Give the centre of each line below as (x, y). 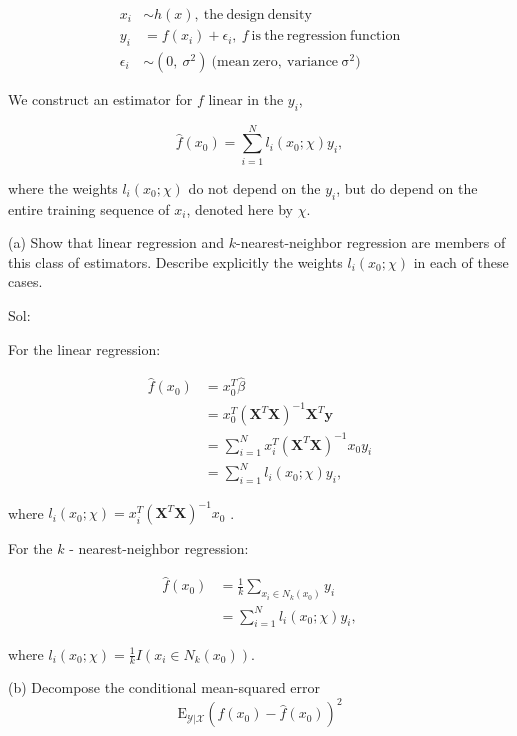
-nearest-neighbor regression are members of (371, 242)
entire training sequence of (89, 208)
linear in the (246, 98)
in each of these (461, 261)
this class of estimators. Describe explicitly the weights (175, 261)
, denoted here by (240, 208)
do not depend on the (254, 187)
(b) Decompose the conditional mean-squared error (164, 687)
